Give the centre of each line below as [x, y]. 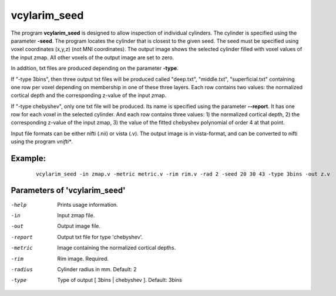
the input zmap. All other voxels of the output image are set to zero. [93, 57]
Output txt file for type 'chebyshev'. [100, 237]
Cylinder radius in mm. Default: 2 [97, 269]
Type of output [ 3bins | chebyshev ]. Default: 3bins [120, 280]
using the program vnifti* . [42, 142]
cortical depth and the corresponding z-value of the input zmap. [89, 95]
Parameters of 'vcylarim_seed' [68, 191]
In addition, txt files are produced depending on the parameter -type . [95, 68]
